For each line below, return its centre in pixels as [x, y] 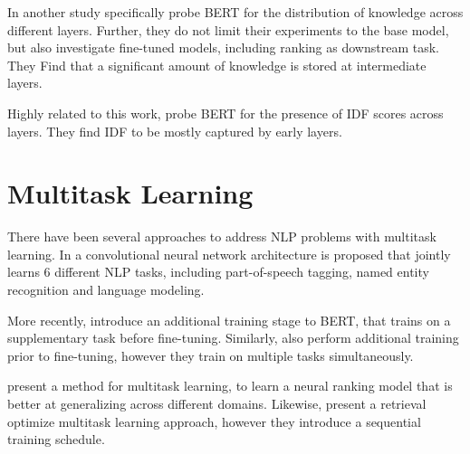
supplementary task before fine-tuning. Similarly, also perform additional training [233, 338]
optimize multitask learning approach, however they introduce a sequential [214, 421]
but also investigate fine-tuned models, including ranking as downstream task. [223, 47]
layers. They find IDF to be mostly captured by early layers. [175, 131]
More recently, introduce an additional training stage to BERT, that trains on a [229, 320]
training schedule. [56, 439]
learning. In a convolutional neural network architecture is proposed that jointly [229, 254]
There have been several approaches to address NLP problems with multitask [222, 236]
